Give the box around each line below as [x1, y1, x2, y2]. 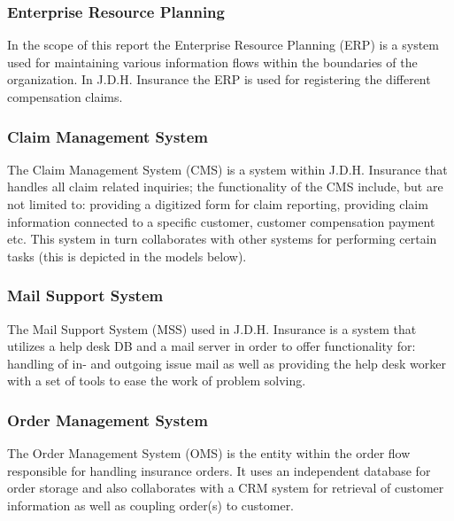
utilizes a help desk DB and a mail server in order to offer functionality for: [7, 337, 416, 355]
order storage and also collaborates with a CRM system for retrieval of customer [7, 478, 444, 497]
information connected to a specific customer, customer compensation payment [7, 212, 435, 230]
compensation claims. [7, 88, 123, 105]
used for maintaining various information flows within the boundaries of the [7, 52, 418, 71]
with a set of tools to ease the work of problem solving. [7, 371, 306, 390]
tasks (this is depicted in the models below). [7, 246, 247, 265]
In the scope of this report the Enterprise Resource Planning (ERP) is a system [7, 35, 439, 54]
